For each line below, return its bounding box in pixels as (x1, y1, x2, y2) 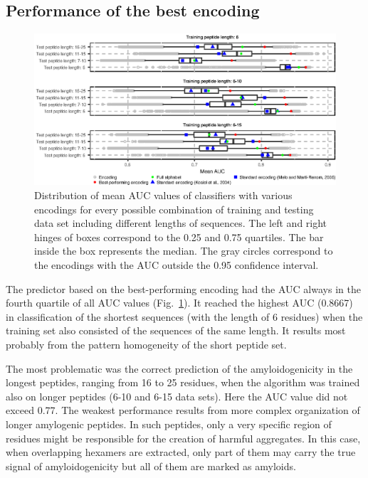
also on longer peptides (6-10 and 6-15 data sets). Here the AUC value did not (6, 388, 348, 403)
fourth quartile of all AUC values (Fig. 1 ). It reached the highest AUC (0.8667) (6, 295, 353, 310)
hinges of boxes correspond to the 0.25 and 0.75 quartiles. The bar (34, 229, 324, 244)
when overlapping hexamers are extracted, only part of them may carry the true (6, 445, 356, 460)
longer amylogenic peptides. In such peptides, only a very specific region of (6, 416, 332, 431)
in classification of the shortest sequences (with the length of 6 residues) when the (6, 309, 363, 324)
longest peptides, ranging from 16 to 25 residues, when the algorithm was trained (6, 375, 360, 390)
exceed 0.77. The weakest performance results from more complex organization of (6, 403, 360, 418)
